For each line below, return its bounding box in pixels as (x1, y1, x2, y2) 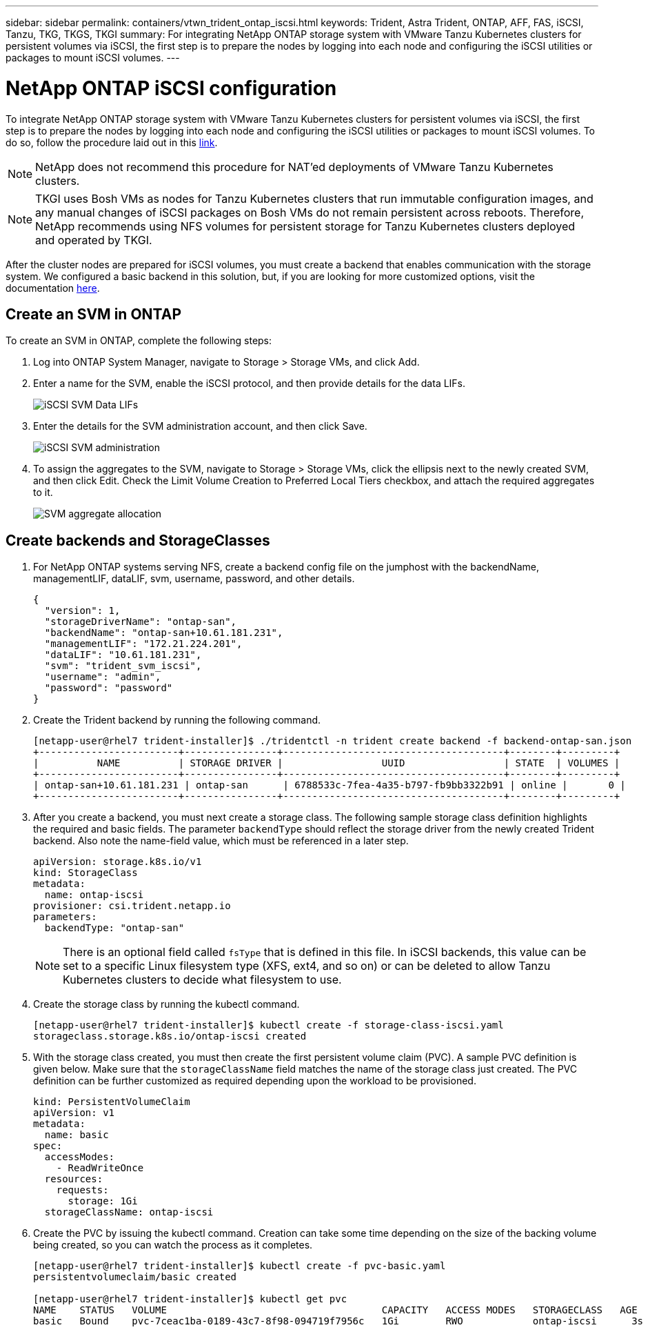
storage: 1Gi (68, 1195, 138, 1207)
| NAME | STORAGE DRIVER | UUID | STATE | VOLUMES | (33, 757, 620, 769)
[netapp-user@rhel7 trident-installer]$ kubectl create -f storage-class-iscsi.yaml (33, 1020, 504, 1031)
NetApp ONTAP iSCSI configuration (6, 76, 337, 100)
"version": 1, (44, 605, 121, 617)
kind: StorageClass (33, 867, 138, 879)
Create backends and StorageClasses (6, 531, 270, 549)
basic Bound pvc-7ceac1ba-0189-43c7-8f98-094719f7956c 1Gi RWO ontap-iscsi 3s (33, 1315, 644, 1327)
